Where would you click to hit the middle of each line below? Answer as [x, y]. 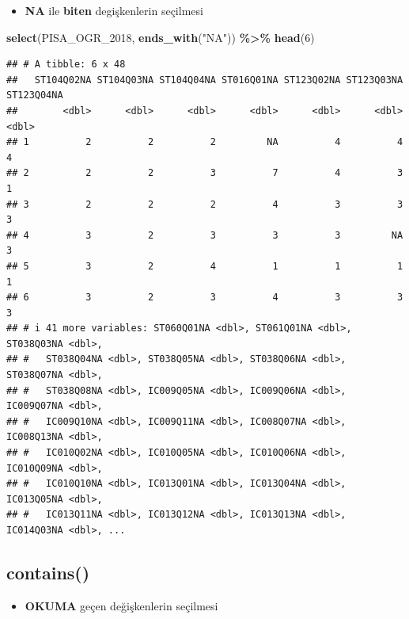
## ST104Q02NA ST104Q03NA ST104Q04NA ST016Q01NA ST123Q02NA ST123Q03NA [205, 80]
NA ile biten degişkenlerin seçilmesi [114, 10]
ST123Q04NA [35, 96]
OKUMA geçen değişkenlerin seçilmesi [121, 605]
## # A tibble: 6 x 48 [66, 65]
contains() [48, 572]
